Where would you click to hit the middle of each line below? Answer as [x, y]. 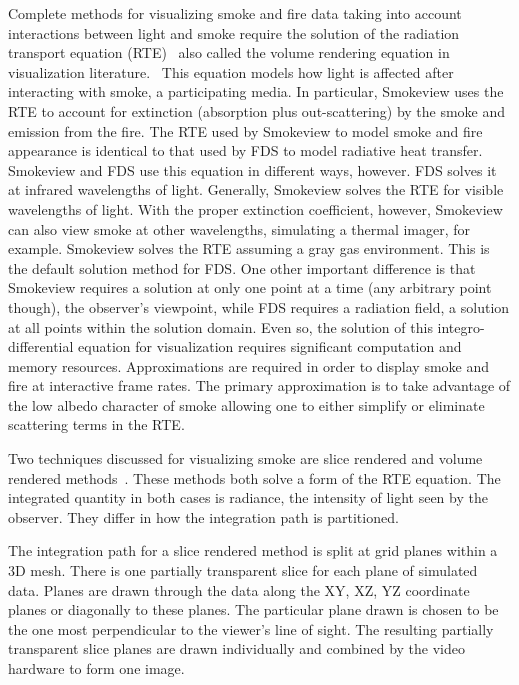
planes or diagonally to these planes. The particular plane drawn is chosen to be [253, 609]
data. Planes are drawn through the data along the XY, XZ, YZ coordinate [239, 589]
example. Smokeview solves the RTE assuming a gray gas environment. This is [249, 248]
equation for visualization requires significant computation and [270, 346]
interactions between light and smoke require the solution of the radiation [234, 32]
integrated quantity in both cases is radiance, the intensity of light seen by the [248, 497]
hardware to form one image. [96, 668]
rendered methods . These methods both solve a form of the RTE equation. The [254, 477]
